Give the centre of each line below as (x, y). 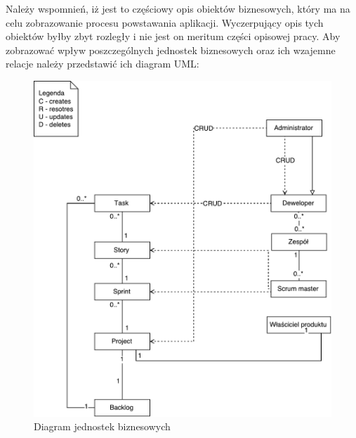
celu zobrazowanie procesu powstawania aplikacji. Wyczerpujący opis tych (165, 22)
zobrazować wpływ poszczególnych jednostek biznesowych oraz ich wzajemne (171, 50)
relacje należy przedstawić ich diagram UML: (103, 64)
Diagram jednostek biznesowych (102, 426)
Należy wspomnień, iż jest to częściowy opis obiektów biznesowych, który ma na (178, 8)
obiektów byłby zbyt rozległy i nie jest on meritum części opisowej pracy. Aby (173, 36)
